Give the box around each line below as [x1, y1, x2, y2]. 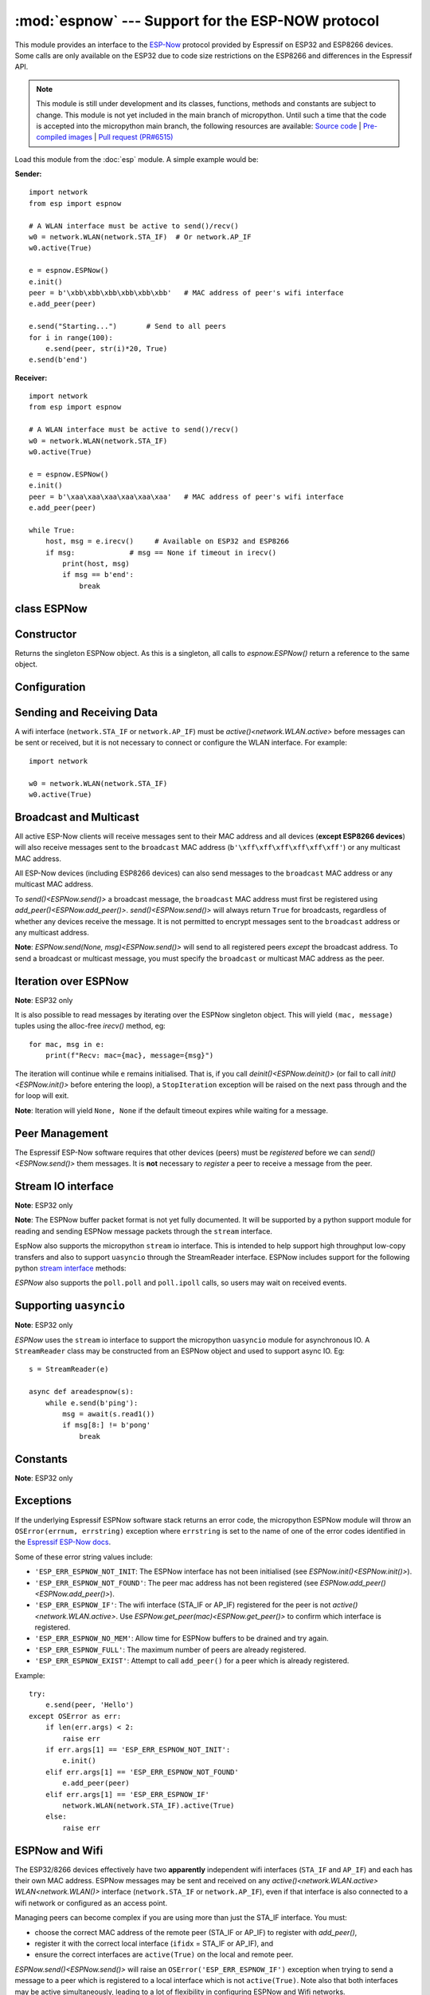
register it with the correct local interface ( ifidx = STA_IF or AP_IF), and [34, 1938, 274, 1948]
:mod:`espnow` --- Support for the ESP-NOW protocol [14, 12, 380, 30]
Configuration [14, 680, 86, 693]
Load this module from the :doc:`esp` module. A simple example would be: [14, 154, 259, 164]
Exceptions [14, 1494, 72, 1507]
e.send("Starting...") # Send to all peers [29, 322, 227, 331]
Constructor [14, 627, 77, 641]
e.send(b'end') [29, 355, 88, 365]
